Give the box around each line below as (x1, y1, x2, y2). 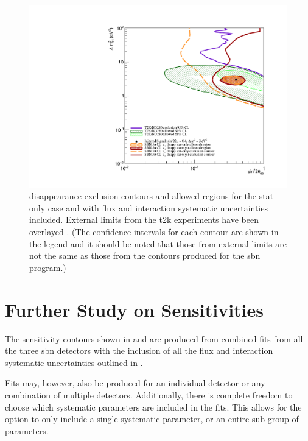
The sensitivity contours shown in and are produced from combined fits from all (5, 332, 303, 345)
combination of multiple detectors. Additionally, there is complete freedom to (5, 388, 293, 401)
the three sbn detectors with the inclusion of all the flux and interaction (5, 344, 273, 357)
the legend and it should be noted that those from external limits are (29, 237, 287, 250)
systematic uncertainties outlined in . (5, 356, 143, 369)
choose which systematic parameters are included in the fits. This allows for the (5, 400, 302, 413)
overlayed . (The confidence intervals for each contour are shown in (29, 225, 279, 238)
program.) (29, 261, 66, 273)
